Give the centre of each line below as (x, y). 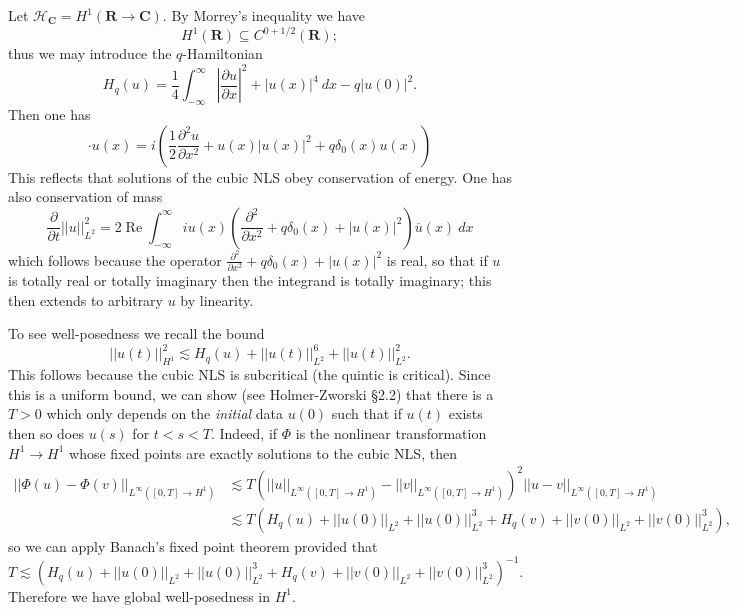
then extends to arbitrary (85, 299)
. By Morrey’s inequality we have (264, 15)
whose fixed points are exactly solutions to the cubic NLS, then (263, 452)
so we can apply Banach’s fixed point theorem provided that (193, 545)
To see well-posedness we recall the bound (136, 333)
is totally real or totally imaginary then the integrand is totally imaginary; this (250, 280)
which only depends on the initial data (165, 413)
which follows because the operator (115, 259)
